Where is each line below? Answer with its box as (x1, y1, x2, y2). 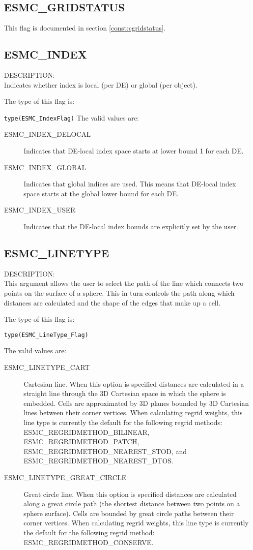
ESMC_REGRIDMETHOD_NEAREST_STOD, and (24, 446, 187, 456)
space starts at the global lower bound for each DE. (24, 188, 179, 198)
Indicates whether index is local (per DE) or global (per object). (4, 79, 197, 90)
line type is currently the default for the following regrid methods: (24, 417, 223, 427)
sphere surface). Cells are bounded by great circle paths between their (24, 508, 234, 518)
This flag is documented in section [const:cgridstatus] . (4, 23, 166, 33)
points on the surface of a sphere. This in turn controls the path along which (4, 287, 235, 298)
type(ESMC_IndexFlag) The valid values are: (4, 112, 139, 122)
